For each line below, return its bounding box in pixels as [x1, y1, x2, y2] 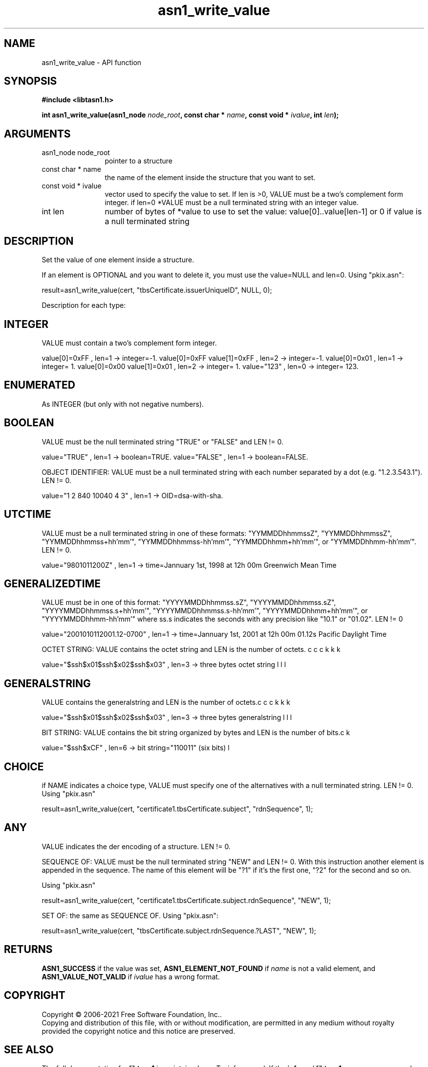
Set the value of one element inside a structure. [42, 255, 194, 264]
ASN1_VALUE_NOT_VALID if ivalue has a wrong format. [42, 972, 220, 981]
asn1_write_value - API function [42, 58, 142, 67]
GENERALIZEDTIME [4, 577, 101, 590]
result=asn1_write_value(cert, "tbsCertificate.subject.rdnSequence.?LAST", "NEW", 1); [42, 926, 316, 935]
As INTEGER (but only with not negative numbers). [42, 399, 204, 408]
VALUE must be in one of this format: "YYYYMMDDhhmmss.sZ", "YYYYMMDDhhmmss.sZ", [42, 598, 336, 607]
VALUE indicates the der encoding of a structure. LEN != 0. [42, 842, 231, 851]
